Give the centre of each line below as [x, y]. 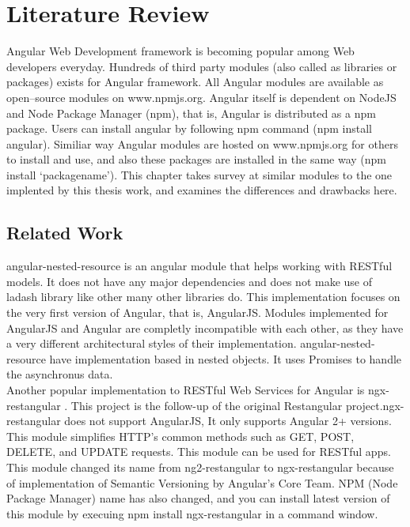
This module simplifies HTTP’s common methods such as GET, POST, [180, 436]
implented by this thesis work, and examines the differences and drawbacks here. [202, 190]
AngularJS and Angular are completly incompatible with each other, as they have [205, 327]
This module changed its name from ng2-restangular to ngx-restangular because [200, 467]
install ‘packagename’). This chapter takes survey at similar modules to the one [199, 174]
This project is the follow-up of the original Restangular [207, 405]
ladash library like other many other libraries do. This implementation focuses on [203, 297]
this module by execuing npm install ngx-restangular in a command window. [192, 513]
